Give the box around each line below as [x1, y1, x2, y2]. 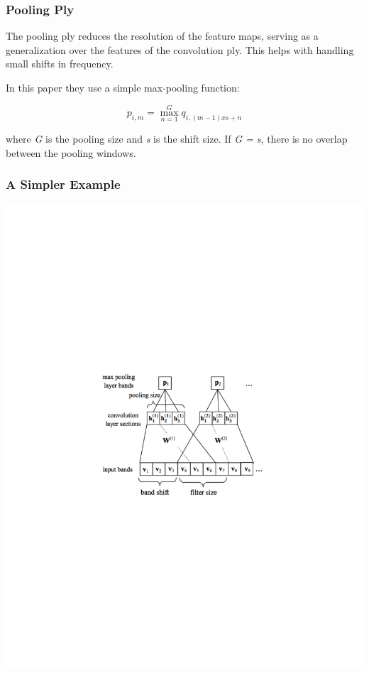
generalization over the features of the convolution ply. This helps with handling [6, 42, 354, 57]
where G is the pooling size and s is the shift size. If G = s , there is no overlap [6, 131, 348, 146]
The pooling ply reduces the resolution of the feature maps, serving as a [6, 28, 319, 43]
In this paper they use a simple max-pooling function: [6, 80, 240, 94]
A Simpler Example [6, 175, 121, 193]
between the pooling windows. [6, 145, 136, 160]
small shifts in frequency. [6, 56, 114, 71]
